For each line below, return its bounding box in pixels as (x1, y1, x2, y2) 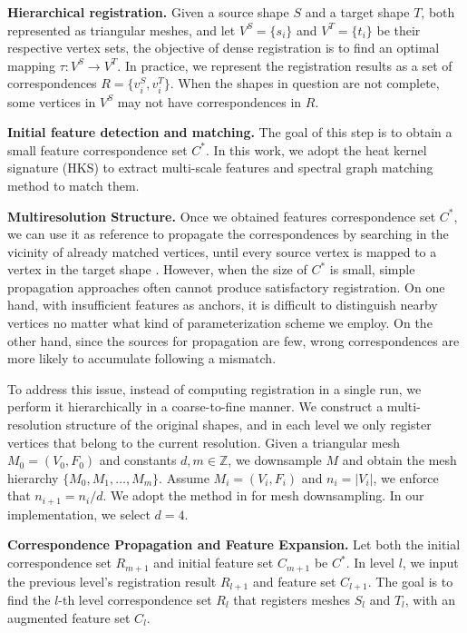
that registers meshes (233, 589, 351, 608)
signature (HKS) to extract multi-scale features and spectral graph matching (7, 158, 433, 177)
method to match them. (7, 175, 140, 194)
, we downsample (228, 450, 322, 470)
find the (7, 589, 51, 608)
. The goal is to (367, 571, 453, 590)
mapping (7, 55, 55, 74)
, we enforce (373, 468, 439, 487)
